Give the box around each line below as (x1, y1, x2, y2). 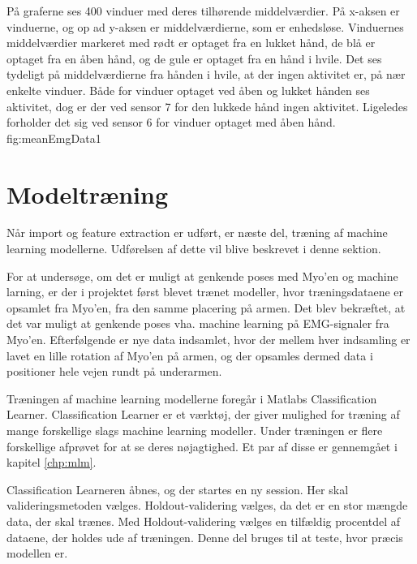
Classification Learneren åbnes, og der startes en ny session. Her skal (6, 480, 349, 497)
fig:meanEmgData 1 (6, 129, 101, 146)
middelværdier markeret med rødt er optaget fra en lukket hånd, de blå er (6, 34, 376, 51)
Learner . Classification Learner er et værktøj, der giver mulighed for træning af (6, 406, 400, 423)
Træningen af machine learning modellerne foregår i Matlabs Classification (6, 390, 377, 407)
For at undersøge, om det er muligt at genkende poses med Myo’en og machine (6, 267, 398, 284)
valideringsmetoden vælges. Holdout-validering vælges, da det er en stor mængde (6, 497, 408, 514)
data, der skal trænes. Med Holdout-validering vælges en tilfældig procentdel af (6, 512, 400, 529)
